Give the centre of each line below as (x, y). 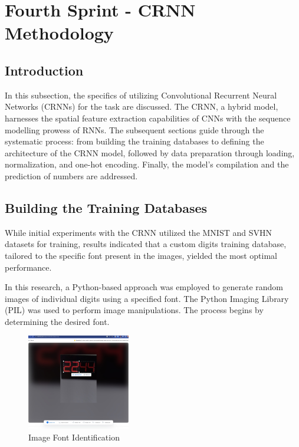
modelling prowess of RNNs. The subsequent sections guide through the (134, 129)
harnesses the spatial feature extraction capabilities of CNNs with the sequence (148, 118)
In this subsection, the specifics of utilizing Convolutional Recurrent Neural (141, 95)
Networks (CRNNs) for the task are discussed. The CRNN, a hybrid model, (142, 106)
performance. (28, 267)
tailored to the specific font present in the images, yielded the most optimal (141, 255)
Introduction (44, 70)
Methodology (59, 33)
